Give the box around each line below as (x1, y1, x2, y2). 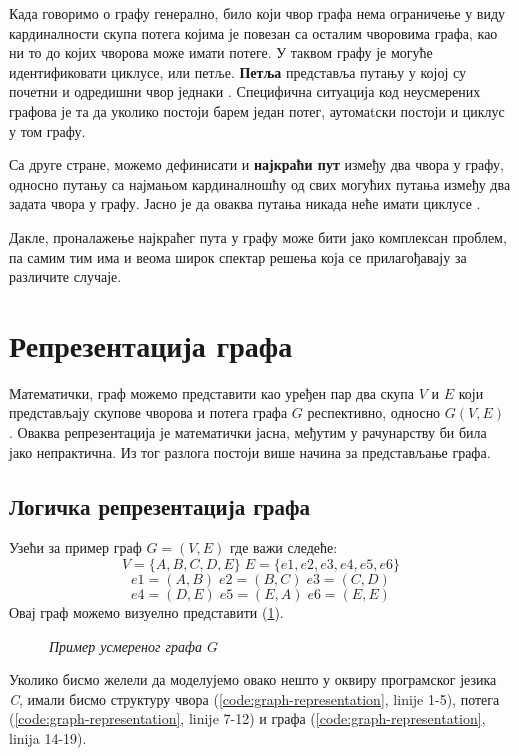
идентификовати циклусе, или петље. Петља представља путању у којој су (9, 61, 467, 82)
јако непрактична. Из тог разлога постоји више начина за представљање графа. (9, 441, 491, 462)
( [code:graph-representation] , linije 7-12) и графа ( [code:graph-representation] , (9, 708, 486, 729)
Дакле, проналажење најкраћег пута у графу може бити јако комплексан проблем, (9, 226, 507, 247)
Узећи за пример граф (9, 537, 142, 558)
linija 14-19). (9, 727, 87, 748)
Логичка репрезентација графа (9, 490, 310, 521)
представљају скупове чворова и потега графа (9, 402, 288, 423)
